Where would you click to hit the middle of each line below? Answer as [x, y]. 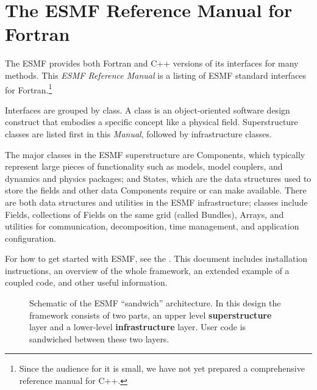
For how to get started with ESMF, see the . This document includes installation [156, 258]
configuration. [31, 238]
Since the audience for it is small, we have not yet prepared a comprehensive [162, 368]
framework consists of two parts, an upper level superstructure [151, 315]
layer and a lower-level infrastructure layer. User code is [138, 327]
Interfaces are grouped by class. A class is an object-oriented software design [148, 110]
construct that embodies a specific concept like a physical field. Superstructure [151, 122]
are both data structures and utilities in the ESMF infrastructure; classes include [156, 202]
